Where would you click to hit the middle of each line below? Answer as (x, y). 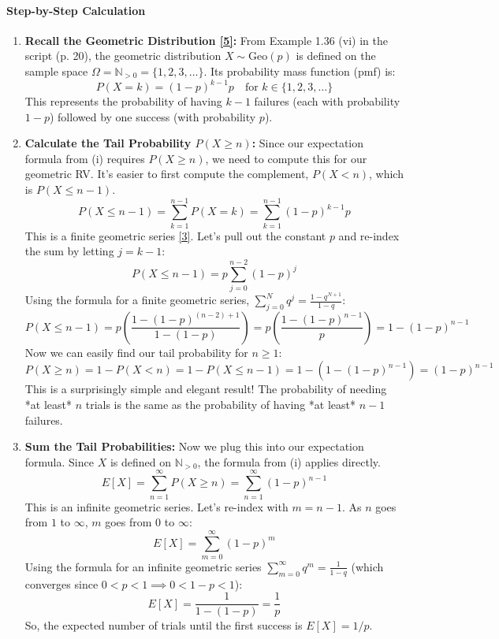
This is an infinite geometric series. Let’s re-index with (156, 506)
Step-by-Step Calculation (76, 10)
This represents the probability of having (123, 101)
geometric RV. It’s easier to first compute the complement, (167, 174)
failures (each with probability (327, 101)
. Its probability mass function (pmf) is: (300, 71)
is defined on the (336, 56)
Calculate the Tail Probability (108, 143)
